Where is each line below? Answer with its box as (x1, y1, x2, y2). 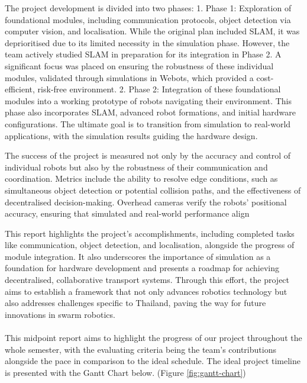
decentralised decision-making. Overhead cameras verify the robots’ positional (5, 195, 287, 208)
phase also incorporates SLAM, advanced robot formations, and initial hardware (5, 106, 296, 118)
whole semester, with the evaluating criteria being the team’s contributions (5, 343, 276, 355)
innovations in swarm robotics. (5, 308, 115, 320)
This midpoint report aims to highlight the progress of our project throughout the (5, 331, 302, 344)
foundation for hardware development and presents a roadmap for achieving (5, 262, 279, 274)
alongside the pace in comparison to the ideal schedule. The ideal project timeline (5, 355, 301, 367)
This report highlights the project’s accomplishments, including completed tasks (5, 227, 295, 239)
